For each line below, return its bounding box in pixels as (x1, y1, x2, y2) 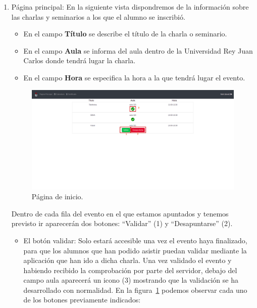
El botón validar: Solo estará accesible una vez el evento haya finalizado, (23, 235, 247, 245)
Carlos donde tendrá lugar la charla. (23, 55, 136, 66)
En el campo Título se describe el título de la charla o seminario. (23, 28, 227, 39)
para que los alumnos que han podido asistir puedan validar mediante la (23, 245, 247, 255)
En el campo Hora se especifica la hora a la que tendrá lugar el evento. (23, 72, 245, 82)
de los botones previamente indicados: (23, 294, 141, 305)
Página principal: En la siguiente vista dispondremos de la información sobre (11, 2, 249, 12)
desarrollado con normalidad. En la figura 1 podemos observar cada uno (23, 284, 247, 295)
